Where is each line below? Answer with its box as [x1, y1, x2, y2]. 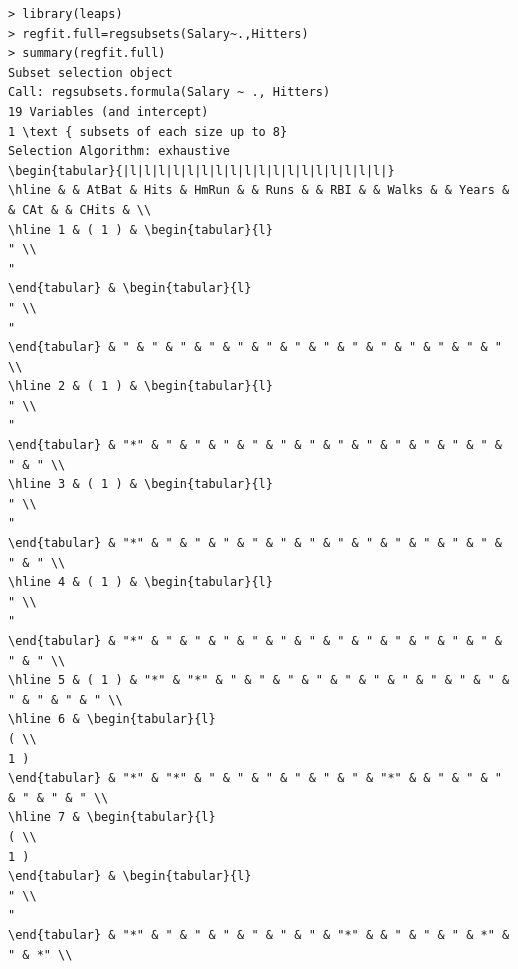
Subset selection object [8, 65, 173, 80]
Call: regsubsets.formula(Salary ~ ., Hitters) [8, 85, 331, 100]
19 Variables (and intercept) [8, 104, 209, 119]
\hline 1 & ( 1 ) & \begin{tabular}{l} [8, 222, 273, 237]
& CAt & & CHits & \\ [8, 202, 152, 217]
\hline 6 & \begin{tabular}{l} [8, 712, 216, 727]
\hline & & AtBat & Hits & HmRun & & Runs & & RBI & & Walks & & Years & [8, 183, 510, 198]
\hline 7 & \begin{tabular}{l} [8, 810, 216, 825]
